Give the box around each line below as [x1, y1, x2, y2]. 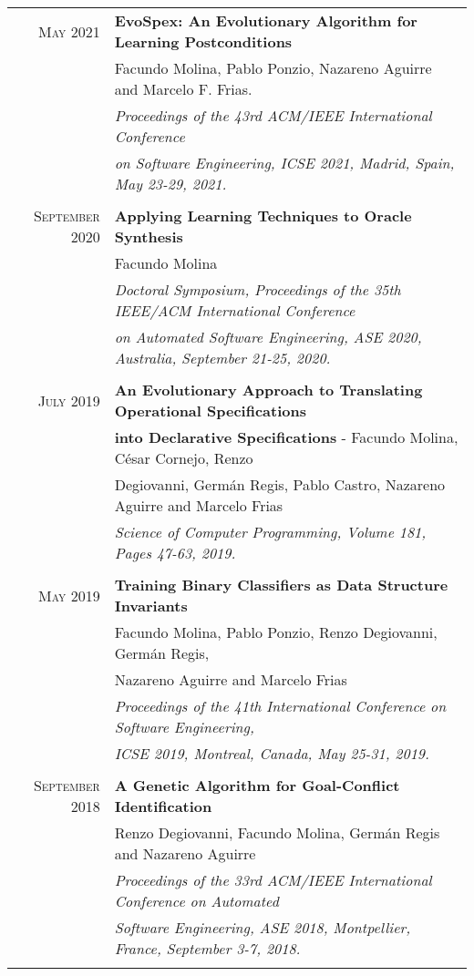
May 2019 [38, 584, 100, 606]
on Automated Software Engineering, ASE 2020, [114, 326, 422, 347]
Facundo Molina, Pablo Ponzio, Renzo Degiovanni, [114, 622, 438, 642]
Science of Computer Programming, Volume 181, [114, 521, 427, 542]
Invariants [114, 595, 188, 616]
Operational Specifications [114, 400, 306, 421]
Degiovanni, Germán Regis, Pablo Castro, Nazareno [114, 474, 446, 495]
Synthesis [114, 226, 183, 247]
